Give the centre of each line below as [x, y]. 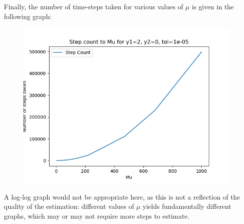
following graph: [28, 16]
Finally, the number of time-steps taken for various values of [94, 6]
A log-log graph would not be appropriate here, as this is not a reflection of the [122, 196]
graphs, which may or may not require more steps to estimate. [97, 215]
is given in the [213, 6]
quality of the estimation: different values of [69, 206]
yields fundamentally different [187, 206]
